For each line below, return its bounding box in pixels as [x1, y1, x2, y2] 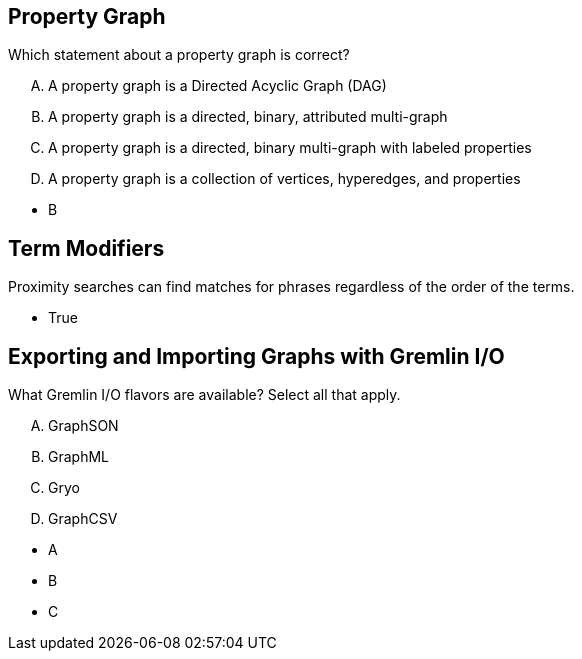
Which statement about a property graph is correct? [8, 46, 350, 64]
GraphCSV [48, 510, 118, 528]
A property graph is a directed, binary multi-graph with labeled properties [48, 139, 532, 157]
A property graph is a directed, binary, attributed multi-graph [48, 108, 448, 126]
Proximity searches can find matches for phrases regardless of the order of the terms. [8, 278, 575, 296]
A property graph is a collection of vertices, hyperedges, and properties [48, 170, 521, 188]
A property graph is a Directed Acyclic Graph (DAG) [48, 77, 387, 95]
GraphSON [48, 417, 119, 435]
